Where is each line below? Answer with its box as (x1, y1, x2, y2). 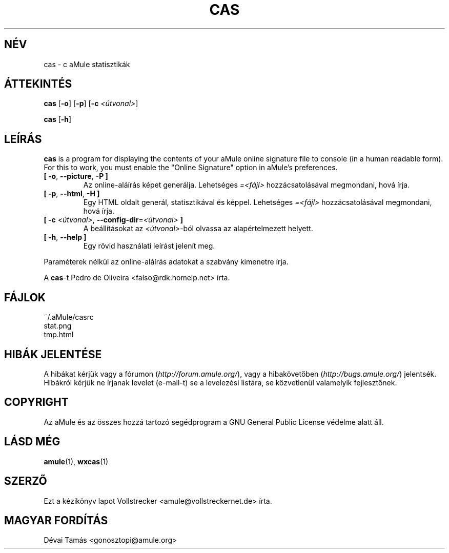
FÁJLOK (4, 291, 46, 304)
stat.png (44, 321, 72, 331)
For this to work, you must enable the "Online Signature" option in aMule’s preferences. (44, 163, 338, 172)
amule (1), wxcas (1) (44, 457, 109, 466)
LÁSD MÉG (4, 435, 60, 448)
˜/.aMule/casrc (44, 313, 94, 322)
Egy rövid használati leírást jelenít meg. (83, 241, 215, 251)
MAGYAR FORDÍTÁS (4, 514, 108, 527)
